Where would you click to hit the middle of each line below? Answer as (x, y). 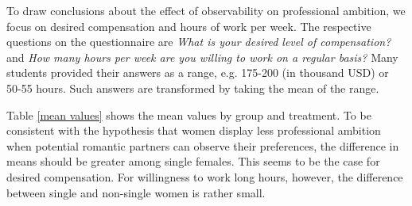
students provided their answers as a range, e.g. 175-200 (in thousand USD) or (198, 72)
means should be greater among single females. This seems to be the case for (193, 161)
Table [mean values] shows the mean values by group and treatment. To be (189, 114)
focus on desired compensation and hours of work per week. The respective (189, 26)
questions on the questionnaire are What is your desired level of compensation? (199, 42)
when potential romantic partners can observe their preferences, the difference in (203, 145)
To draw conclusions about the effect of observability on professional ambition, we (206, 10)
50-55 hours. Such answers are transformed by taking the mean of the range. (193, 88)
